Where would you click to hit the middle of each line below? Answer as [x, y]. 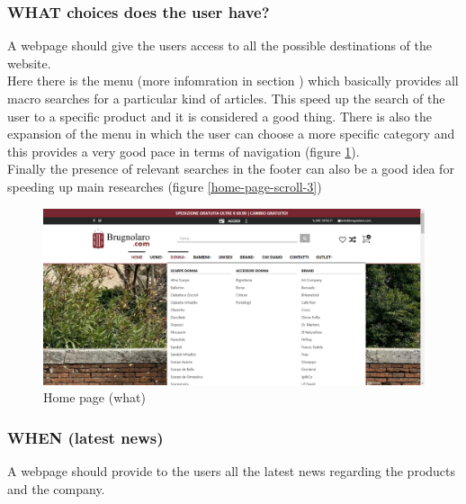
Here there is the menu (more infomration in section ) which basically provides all [233, 81]
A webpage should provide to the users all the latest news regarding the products [232, 471]
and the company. [56, 488]
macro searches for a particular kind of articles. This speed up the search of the [226, 98]
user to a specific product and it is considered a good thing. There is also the [220, 116]
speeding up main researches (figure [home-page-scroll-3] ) [165, 186]
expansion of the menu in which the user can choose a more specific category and [231, 134]
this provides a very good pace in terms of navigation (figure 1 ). [184, 151]
